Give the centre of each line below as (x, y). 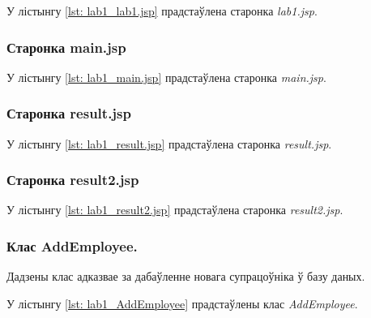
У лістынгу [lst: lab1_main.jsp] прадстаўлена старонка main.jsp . (166, 77)
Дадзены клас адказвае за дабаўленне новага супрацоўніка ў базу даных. (186, 276)
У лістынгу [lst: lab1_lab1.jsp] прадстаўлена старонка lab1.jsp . (162, 11)
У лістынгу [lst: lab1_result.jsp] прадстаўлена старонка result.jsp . (169, 143)
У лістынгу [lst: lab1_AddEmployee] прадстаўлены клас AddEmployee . (182, 303)
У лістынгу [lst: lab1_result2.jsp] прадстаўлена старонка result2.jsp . (175, 210)
